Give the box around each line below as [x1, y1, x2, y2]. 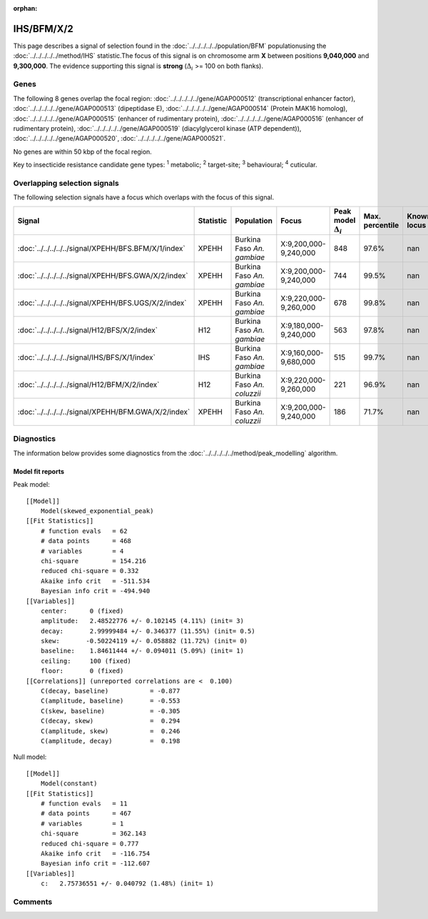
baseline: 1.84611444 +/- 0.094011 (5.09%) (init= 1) [40, 647, 244, 655]
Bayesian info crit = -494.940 [40, 587, 151, 595]
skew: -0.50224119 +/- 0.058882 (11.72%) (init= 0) [40, 637, 248, 645]
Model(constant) [40, 780, 98, 788]
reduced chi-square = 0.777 [40, 840, 139, 848]
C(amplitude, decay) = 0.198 [40, 737, 180, 745]
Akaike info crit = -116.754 [40, 849, 151, 858]
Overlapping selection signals [13, 178, 119, 188]
